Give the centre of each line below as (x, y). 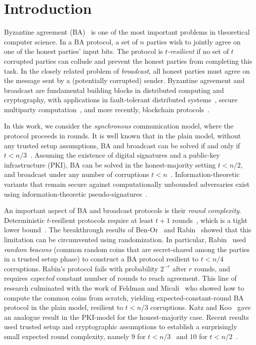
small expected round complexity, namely (67, 336)
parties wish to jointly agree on (193, 41)
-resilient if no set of (198, 51)
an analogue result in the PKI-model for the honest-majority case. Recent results (127, 317)
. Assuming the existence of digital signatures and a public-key (125, 155)
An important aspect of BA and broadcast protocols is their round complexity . (123, 210)
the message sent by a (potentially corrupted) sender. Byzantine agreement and (124, 80)
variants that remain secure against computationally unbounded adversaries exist (127, 184)
